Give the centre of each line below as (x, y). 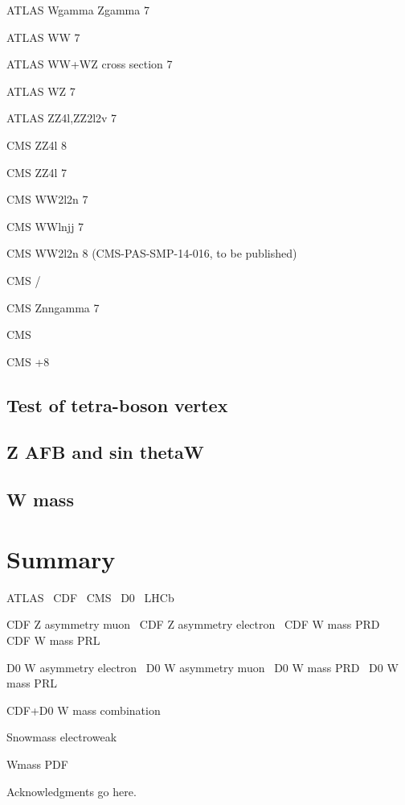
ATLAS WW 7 (43, 37)
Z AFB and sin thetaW (105, 452)
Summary (61, 558)
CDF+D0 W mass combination (84, 710)
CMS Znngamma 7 (53, 307)
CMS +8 (28, 361)
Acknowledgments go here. (72, 791)
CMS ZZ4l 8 (37, 144)
